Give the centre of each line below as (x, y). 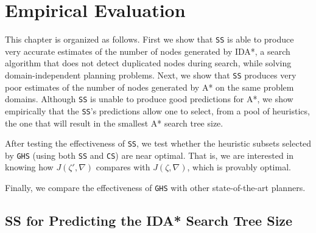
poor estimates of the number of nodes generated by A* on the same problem (149, 87)
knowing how (29, 167)
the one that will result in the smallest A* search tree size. (114, 123)
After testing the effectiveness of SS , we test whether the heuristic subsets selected (158, 143)
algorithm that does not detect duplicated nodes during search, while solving (148, 63)
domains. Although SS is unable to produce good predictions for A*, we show (149, 99)
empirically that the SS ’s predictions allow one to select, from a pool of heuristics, (157, 110)
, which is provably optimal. (239, 167)
